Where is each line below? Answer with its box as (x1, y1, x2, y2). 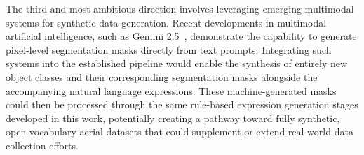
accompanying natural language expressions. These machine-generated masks (6, 83, 337, 98)
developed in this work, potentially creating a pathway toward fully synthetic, (6, 110, 340, 125)
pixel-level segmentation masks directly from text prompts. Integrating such (6, 42, 332, 57)
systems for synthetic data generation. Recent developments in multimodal (6, 15, 327, 29)
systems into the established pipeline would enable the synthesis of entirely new (6, 56, 348, 71)
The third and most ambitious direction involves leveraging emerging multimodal (6, 1, 354, 15)
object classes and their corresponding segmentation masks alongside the (6, 69, 318, 84)
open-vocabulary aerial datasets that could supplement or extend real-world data (6, 124, 353, 139)
